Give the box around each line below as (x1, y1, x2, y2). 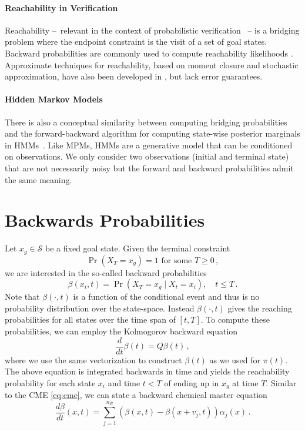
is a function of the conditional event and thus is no (73, 290, 260, 303)
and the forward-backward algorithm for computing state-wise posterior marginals (5, 127, 300, 140)
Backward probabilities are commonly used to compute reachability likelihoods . (5, 47, 293, 59)
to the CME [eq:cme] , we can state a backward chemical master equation (5, 389, 267, 401)
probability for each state (5, 376, 96, 389)
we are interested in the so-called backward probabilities (5, 266, 207, 279)
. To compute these (200, 313, 270, 326)
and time (108, 376, 140, 389)
